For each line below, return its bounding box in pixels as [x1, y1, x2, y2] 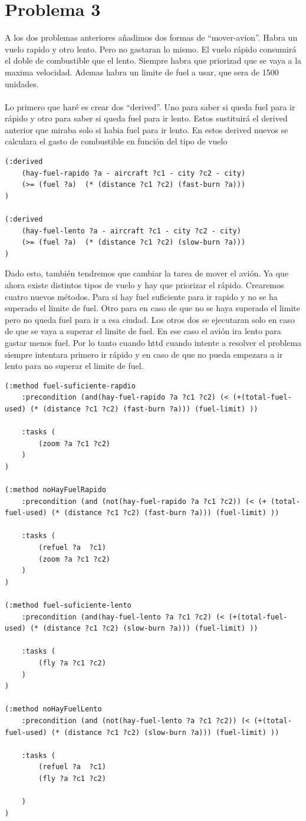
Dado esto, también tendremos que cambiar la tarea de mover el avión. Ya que [5, 267, 289, 279]
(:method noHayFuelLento [5, 705, 102, 714]
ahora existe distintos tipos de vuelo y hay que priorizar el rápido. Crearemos [5, 279, 284, 291]
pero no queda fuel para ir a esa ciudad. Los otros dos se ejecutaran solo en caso [5, 313, 295, 325]
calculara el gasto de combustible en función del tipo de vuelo [5, 135, 228, 147]
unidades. [5, 77, 39, 90]
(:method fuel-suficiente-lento [5, 601, 131, 610]
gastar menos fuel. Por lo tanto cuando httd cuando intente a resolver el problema [5, 336, 302, 348]
